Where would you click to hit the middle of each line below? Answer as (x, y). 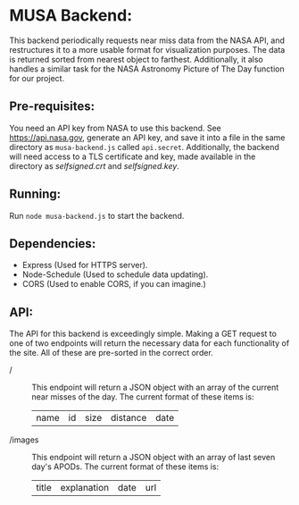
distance (129, 418)
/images (24, 440)
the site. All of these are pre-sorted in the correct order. (112, 353)
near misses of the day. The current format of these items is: (143, 397)
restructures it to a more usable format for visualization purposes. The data (147, 49)
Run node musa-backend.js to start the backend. (97, 215)
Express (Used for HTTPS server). (85, 265)
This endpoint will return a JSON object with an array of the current (155, 387)
